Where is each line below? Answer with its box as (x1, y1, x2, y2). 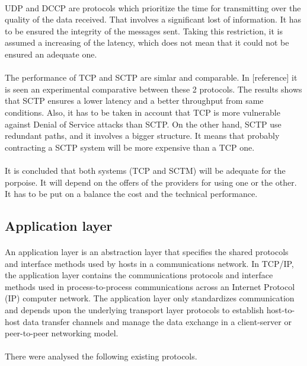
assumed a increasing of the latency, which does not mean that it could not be (5, 36, 289, 49)
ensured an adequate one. (5, 47, 97, 60)
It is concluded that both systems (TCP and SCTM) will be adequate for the (5, 164, 286, 176)
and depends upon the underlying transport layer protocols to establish (5, 304, 264, 316)
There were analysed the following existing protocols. (5, 350, 197, 362)
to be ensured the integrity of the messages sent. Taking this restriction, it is (5, 24, 283, 37)
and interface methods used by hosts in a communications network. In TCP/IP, (5, 257, 294, 269)
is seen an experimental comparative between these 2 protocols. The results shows (5, 82, 302, 95)
